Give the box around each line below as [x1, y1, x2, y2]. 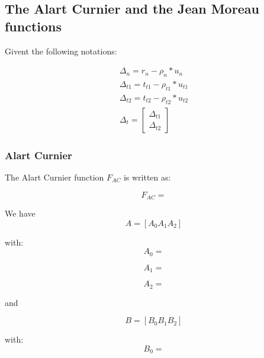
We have [5, 207, 36, 219]
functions [5, 17, 62, 35]
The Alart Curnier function [5, 170, 104, 183]
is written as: [123, 170, 171, 183]
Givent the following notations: [5, 44, 117, 57]
